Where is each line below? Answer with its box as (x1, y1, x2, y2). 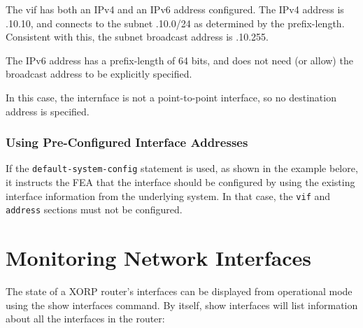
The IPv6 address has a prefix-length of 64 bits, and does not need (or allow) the (6, 52, 353, 67)
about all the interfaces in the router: (6, 311, 165, 326)
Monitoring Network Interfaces (6, 243, 312, 272)
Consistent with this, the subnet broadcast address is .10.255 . (6, 29, 269, 44)
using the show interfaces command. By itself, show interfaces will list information (6, 297, 358, 312)
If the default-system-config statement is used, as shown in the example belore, (6, 161, 358, 176)
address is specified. (6, 104, 90, 118)
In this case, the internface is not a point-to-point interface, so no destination (6, 90, 336, 104)
